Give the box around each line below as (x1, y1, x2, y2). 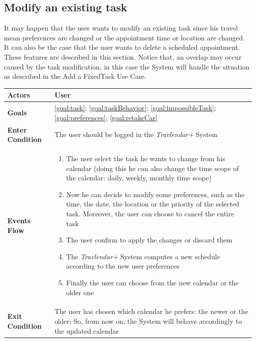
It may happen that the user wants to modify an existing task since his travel (4, 23, 238, 33)
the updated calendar (54, 325, 119, 336)
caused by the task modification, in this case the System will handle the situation (4, 61, 250, 71)
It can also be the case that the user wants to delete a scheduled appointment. (4, 42, 240, 52)
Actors (7, 90, 31, 100)
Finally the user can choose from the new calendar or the (66, 277, 239, 287)
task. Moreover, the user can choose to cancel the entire (66, 208, 234, 218)
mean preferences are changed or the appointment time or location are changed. (4, 32, 245, 42)
